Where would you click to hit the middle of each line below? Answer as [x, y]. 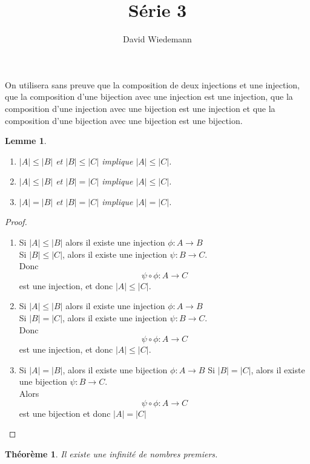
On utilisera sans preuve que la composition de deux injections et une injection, [152, 84]
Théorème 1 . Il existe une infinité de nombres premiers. [111, 453]
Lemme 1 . [26, 141]
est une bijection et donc [65, 413]
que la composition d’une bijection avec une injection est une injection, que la [149, 96]
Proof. [16, 222]
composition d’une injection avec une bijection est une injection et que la [140, 108]
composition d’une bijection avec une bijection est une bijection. [124, 120]
